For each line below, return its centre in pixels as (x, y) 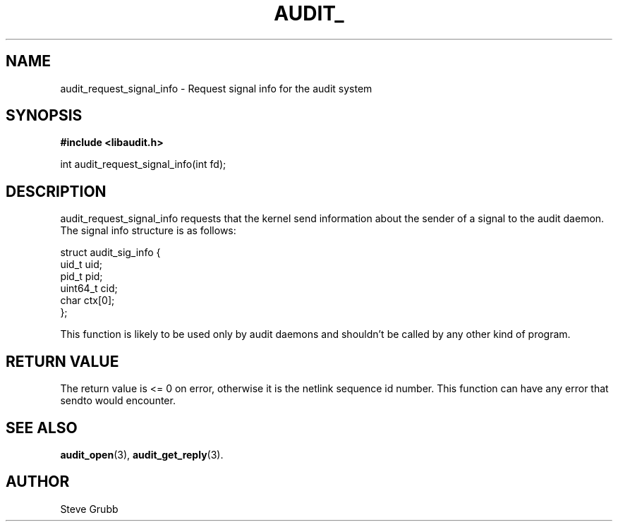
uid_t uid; (81, 265)
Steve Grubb (89, 509)
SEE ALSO (42, 428)
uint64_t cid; (89, 289)
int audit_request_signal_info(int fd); (143, 164)
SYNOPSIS (44, 116)
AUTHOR (38, 482)
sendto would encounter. (118, 401)
